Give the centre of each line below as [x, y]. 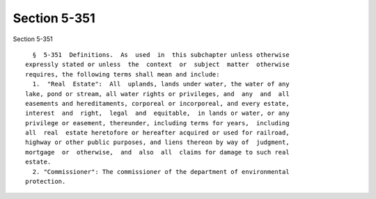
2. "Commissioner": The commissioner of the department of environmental [161, 172]
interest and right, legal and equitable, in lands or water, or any [157, 113]
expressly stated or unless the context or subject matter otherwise [157, 65]
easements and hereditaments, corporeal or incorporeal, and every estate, [157, 103]
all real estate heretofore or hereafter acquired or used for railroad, [157, 133]
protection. [46, 182]
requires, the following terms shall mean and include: [123, 74]
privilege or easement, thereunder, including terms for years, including [157, 123]
